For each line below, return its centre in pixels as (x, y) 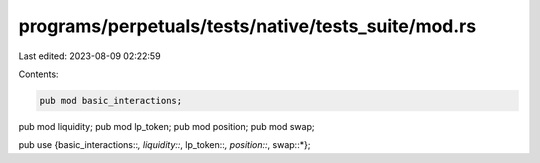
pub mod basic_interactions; (111, 100)
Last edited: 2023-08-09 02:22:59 (89, 56)
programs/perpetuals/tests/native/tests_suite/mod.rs (247, 26)
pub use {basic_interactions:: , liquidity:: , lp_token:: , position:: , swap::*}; (164, 145)
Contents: (38, 74)
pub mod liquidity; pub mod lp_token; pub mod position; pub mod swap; (166, 126)
